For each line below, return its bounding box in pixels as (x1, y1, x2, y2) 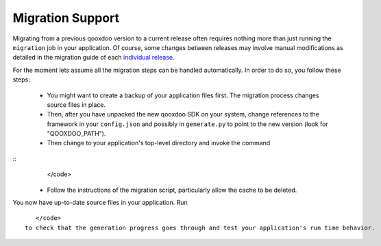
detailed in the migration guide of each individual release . (12, 53, 175, 62)
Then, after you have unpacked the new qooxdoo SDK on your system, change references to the (47, 110, 320, 119)
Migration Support (12, 10, 120, 25)
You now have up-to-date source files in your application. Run (12, 199, 188, 207)
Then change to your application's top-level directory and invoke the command (47, 139, 271, 147)
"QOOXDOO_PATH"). (47, 130, 106, 138)
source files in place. (47, 100, 106, 109)
